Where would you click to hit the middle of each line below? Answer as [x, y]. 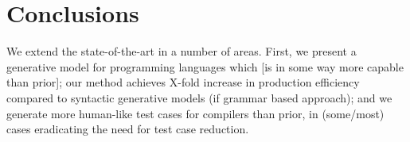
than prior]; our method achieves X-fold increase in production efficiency [183, 82]
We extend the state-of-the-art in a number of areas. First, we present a [182, 51]
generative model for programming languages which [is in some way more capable [205, 66]
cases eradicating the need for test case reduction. [128, 129]
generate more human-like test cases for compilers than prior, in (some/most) [195, 113]
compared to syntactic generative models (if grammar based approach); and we [199, 97]
